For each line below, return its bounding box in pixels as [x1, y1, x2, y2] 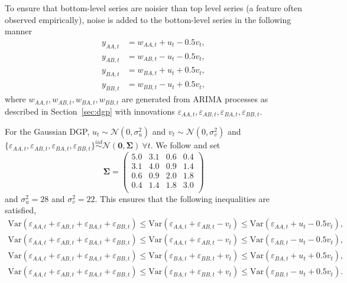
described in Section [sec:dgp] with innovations [5, 105, 175, 117]
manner [5, 25, 32, 37]
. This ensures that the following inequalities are [95, 192, 270, 204]
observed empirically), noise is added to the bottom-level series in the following [5, 13, 291, 25]
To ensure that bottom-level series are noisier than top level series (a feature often [5, 2, 303, 14]
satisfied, [5, 204, 37, 216]
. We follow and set [150, 139, 220, 151]
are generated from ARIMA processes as [122, 93, 268, 105]
